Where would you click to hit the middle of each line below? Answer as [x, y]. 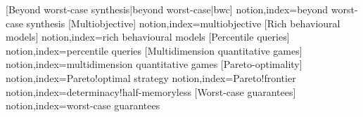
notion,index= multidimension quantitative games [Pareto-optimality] [154, 64]
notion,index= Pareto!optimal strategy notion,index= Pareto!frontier [151, 77]
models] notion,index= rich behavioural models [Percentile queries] [148, 37]
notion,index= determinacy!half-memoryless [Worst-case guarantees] [151, 91]
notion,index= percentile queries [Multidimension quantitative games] [154, 50]
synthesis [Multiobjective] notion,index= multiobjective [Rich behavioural [183, 23]
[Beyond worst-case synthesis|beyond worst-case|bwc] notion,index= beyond [167, 9]
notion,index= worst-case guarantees [83, 105]
